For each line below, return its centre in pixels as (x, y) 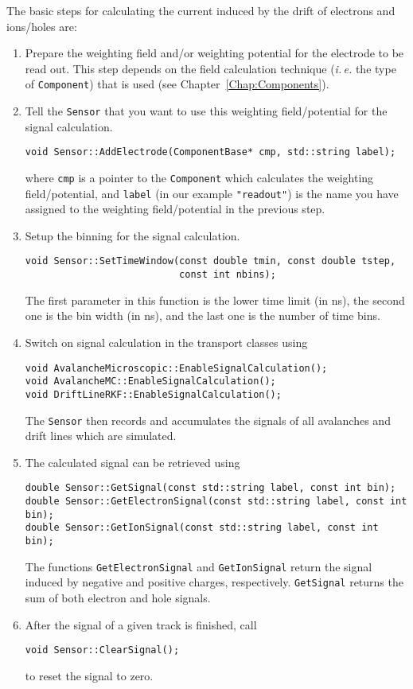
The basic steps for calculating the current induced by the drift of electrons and (201, 10)
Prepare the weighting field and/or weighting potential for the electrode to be (214, 53)
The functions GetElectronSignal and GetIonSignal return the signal (199, 566)
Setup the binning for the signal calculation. (132, 235)
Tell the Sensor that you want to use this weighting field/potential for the (206, 111)
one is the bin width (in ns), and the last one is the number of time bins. (203, 315)
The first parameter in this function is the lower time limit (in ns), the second (215, 300)
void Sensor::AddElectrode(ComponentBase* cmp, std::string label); (210, 152)
